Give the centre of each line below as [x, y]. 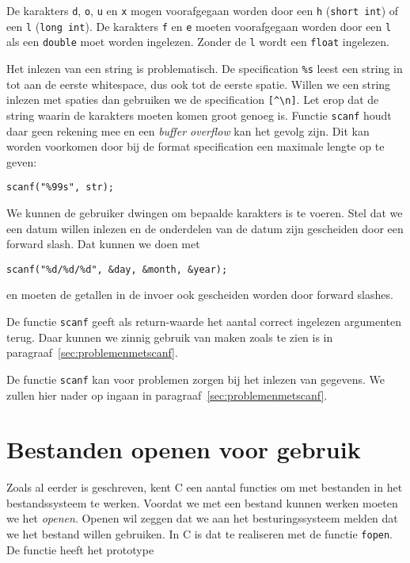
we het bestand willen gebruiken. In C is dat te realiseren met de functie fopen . [200, 534]
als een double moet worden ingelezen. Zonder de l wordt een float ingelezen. [198, 42]
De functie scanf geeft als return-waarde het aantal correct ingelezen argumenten [204, 321]
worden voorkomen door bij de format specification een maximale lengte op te [196, 146]
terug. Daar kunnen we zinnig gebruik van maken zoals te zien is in [170, 337]
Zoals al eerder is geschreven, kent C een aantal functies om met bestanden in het [205, 487]
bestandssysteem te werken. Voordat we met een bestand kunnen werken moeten [202, 502]
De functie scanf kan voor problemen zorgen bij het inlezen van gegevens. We [196, 379]
